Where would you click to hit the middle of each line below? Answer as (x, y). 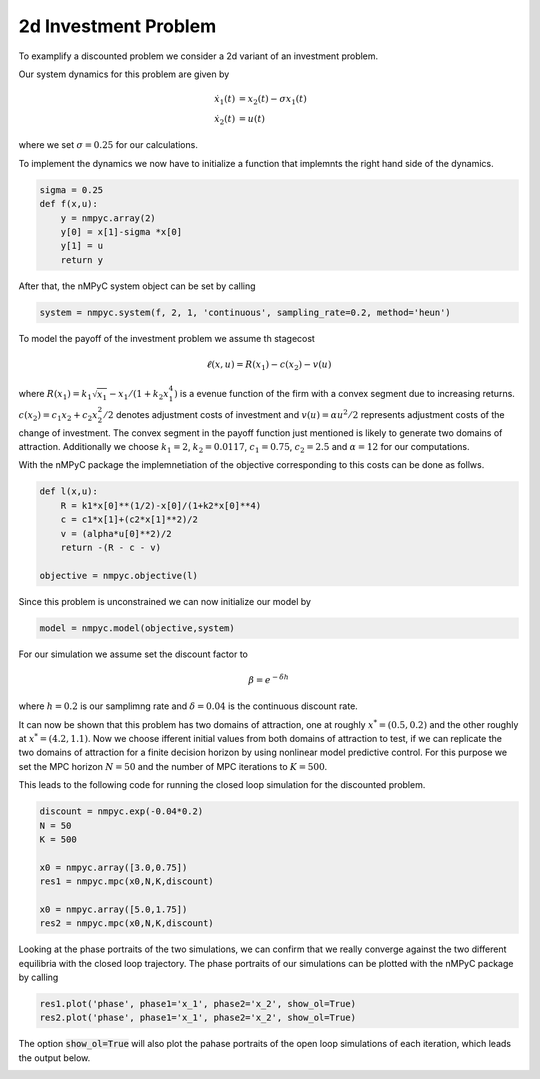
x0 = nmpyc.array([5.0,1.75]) (113, 909)
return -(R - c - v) (111, 547)
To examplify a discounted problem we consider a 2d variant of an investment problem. (198, 56)
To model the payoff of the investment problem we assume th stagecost (166, 338)
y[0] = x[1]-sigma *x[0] (121, 231)
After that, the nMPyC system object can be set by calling (137, 286)
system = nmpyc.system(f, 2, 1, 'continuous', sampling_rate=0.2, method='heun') (245, 312)
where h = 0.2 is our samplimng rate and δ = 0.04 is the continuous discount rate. (188, 706)
